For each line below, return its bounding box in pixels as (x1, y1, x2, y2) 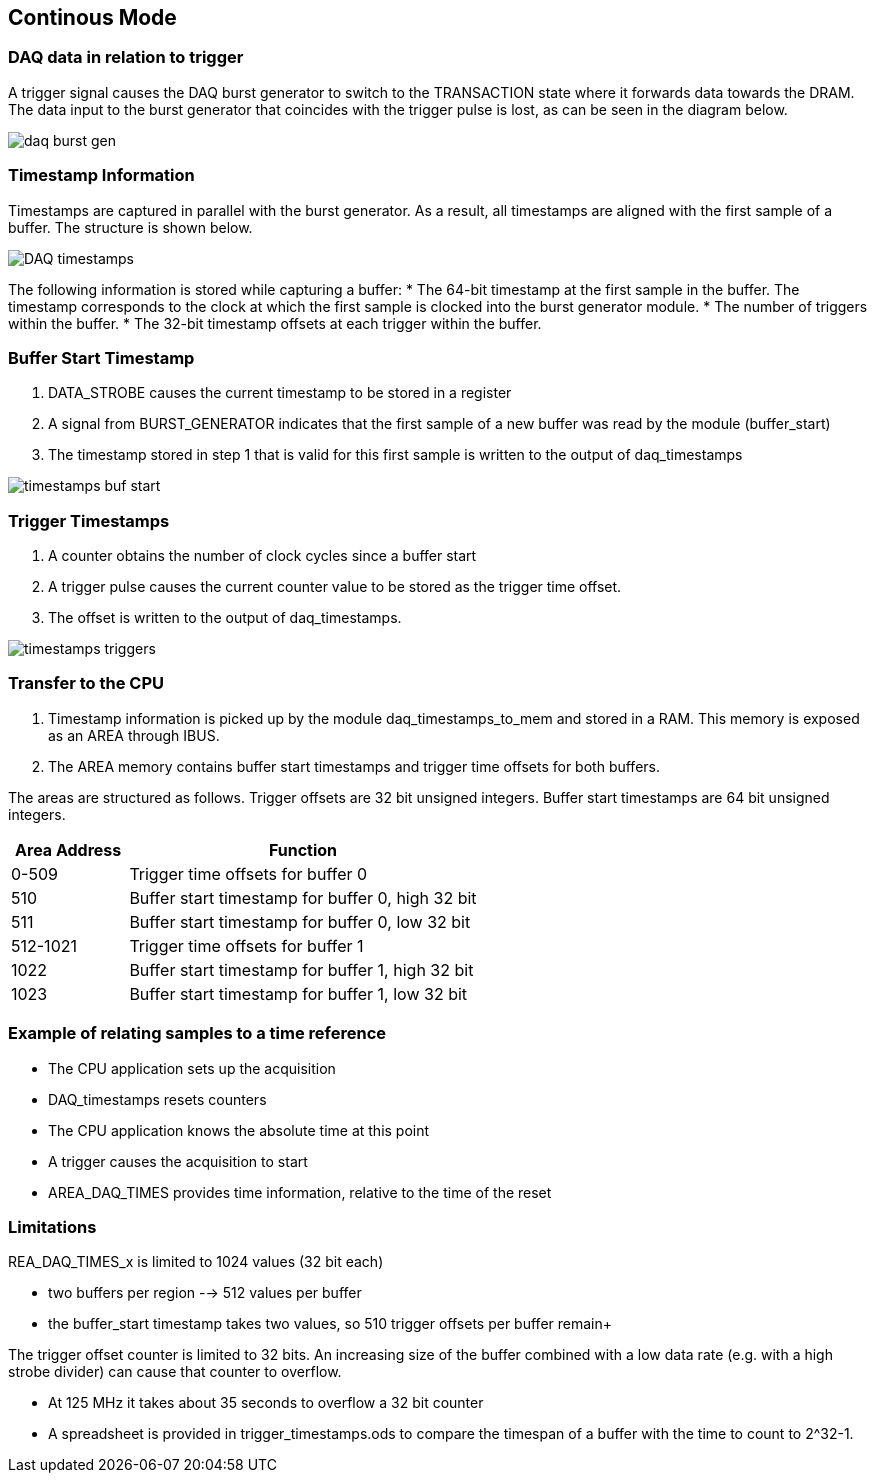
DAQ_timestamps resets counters (48, 1090, 267, 1108)
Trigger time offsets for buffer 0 (129, 863, 368, 884)
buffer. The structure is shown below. (8, 218, 253, 236)
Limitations (8, 1216, 97, 1237)
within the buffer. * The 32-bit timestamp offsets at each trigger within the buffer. (8, 314, 542, 332)
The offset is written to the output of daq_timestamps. (48, 609, 402, 627)
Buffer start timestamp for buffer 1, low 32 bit (129, 983, 468, 1004)
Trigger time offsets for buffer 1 (129, 935, 364, 956)
